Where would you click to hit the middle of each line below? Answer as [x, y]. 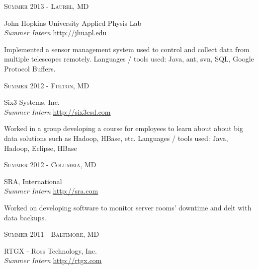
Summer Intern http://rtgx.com [53, 260]
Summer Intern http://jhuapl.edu [55, 33]
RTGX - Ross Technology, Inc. [50, 250]
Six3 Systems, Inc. [32, 102]
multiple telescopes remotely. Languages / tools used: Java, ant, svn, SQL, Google [129, 59]
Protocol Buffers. [30, 68]
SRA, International [33, 181]
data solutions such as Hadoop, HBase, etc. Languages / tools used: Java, [116, 138]
